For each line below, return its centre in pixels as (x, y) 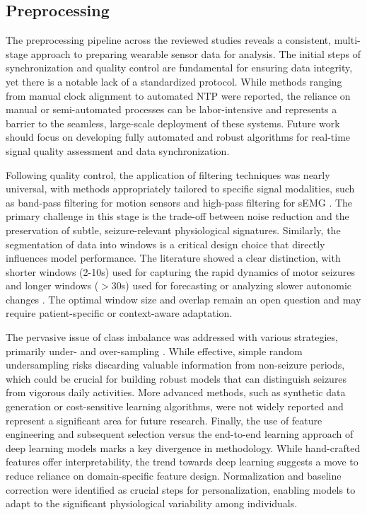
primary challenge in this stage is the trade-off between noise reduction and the (177, 216)
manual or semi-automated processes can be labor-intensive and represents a (171, 109)
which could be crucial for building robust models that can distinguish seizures (176, 378)
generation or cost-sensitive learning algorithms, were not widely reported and (175, 406)
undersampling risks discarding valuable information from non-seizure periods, (175, 365)
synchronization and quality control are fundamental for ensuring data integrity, (179, 68)
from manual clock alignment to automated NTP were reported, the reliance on (178, 95)
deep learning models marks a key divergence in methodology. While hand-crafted (183, 447)
